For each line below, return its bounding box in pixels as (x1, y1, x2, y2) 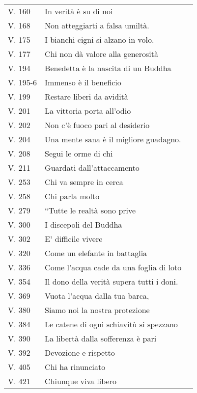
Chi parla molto (45, 190, 100, 202)
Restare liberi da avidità (45, 91, 128, 102)
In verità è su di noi (45, 5, 113, 17)
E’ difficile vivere (45, 233, 103, 244)
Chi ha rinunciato (45, 361, 106, 372)
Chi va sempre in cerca (45, 176, 123, 187)
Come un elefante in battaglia (45, 247, 147, 259)
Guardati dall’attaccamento (45, 162, 140, 173)
